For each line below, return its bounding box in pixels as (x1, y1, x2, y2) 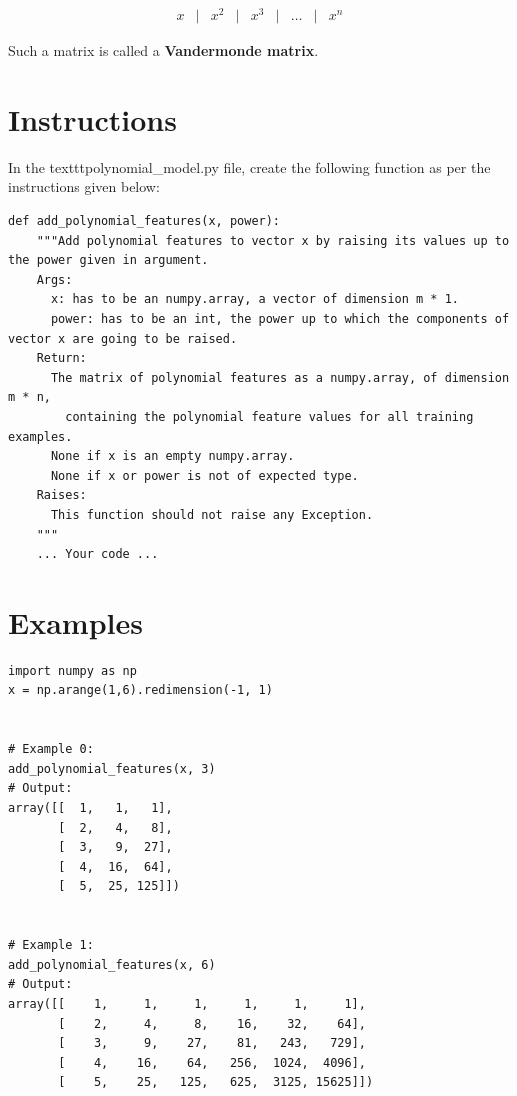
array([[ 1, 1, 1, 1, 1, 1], (8, 996, 366, 1011)
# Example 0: (8, 742, 94, 757)
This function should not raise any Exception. (50, 507, 374, 522)
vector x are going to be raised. (8, 331, 238, 346)
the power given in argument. (8, 253, 209, 268)
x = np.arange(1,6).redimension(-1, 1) (8, 683, 273, 698)
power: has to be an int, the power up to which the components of (50, 311, 510, 326)
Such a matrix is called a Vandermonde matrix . (8, 40, 319, 61)
